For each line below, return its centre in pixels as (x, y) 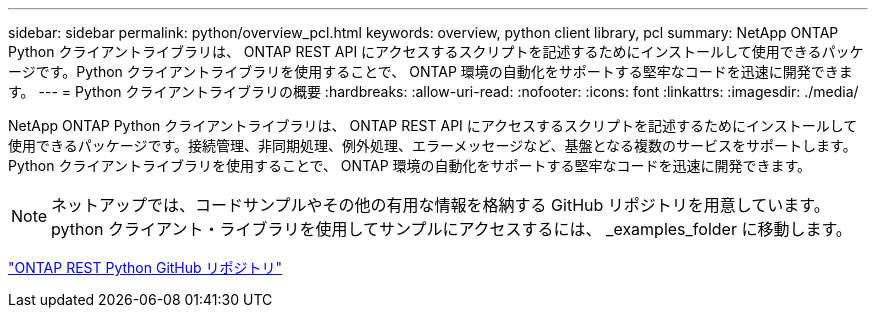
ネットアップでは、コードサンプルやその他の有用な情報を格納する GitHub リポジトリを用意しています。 (440, 205)
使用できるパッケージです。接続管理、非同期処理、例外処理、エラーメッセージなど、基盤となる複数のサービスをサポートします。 (432, 145)
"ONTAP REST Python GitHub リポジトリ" (145, 267)
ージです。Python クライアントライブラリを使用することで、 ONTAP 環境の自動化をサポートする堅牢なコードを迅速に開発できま (430, 71)
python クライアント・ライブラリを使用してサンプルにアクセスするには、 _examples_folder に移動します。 (451, 229)
